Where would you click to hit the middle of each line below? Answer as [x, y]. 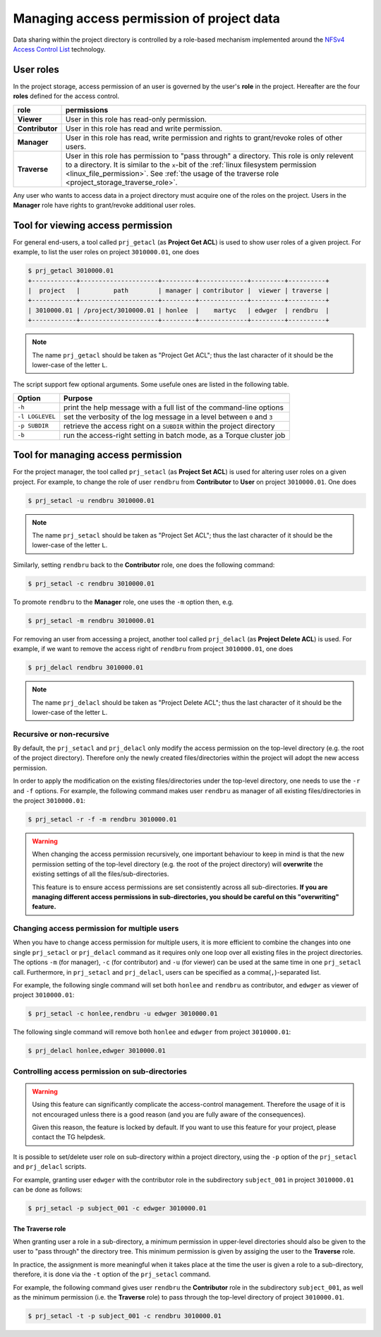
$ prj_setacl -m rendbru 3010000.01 [91, 620]
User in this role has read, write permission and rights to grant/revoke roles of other [204, 138]
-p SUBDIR [33, 426]
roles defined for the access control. [66, 96]
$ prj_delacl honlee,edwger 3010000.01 [97, 1051]
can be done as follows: [48, 1189]
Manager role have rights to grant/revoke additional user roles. [104, 206]
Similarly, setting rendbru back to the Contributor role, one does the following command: [144, 564]
